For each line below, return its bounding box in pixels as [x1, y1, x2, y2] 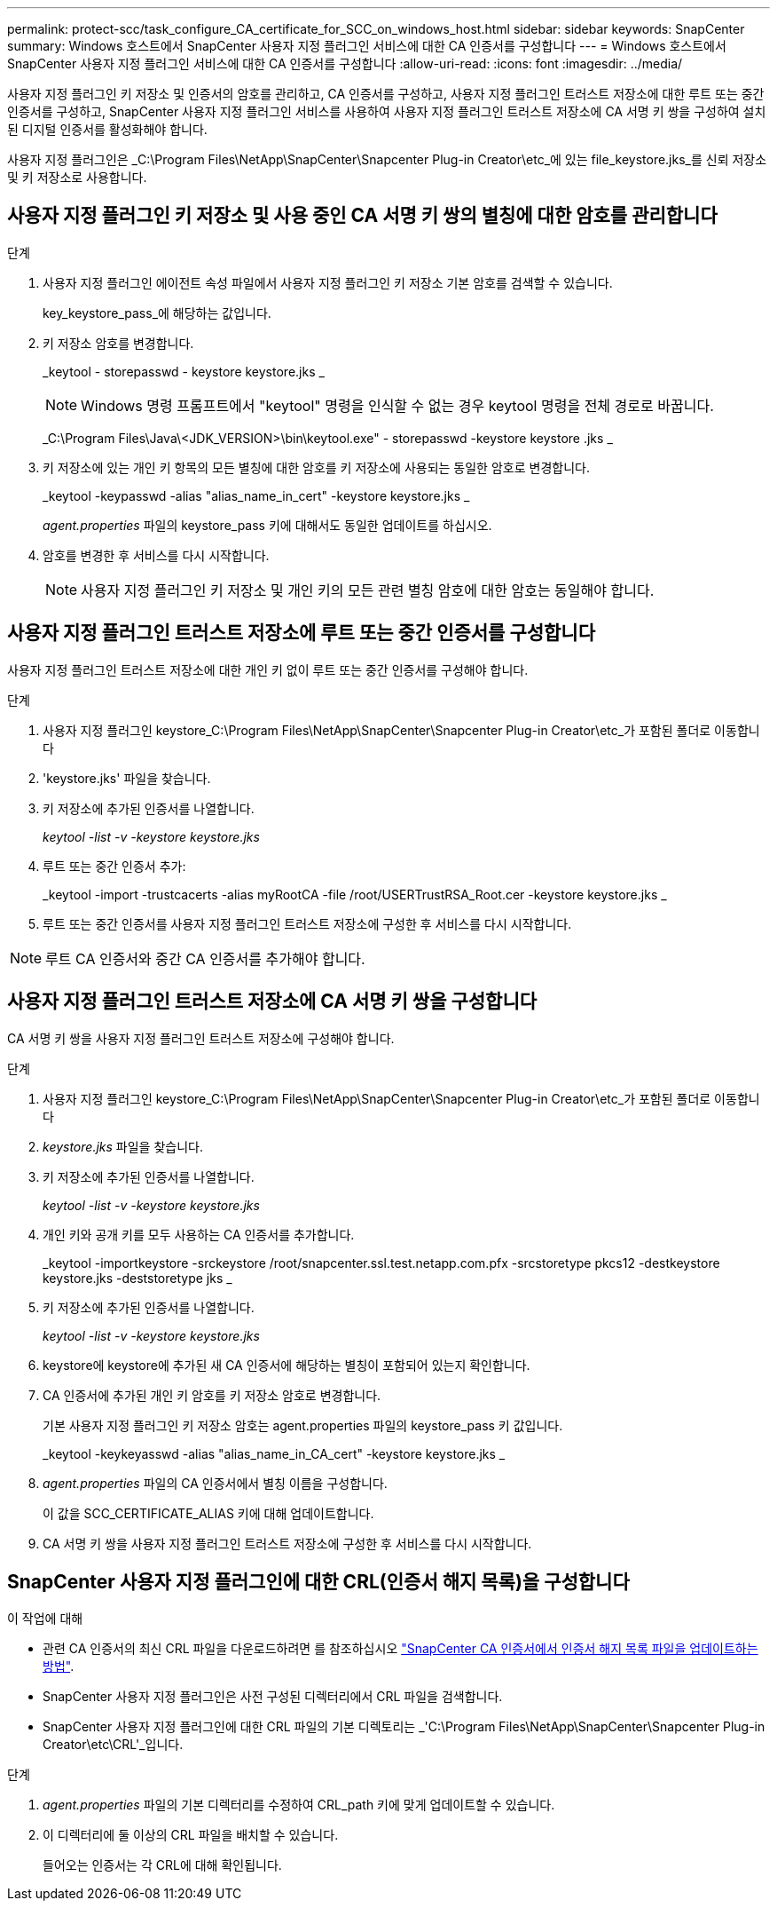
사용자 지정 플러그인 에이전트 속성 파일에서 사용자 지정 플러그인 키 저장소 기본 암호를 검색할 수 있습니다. [43, 274, 613, 290]
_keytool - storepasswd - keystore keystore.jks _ [43, 363, 325, 379]
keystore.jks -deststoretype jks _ [43, 1270, 232, 1286]
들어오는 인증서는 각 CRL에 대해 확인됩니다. [43, 1857, 282, 1873]
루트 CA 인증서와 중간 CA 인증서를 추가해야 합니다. [45, 949, 365, 968]
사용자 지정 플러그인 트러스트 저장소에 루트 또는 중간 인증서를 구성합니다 [7, 621, 595, 645]
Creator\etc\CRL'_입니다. [43, 1737, 184, 1753]
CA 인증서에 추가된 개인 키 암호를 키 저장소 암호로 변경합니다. [43, 1387, 381, 1403]
